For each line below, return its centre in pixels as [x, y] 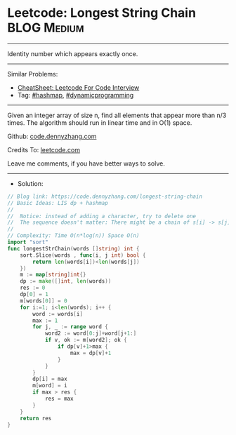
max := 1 [45, 321]
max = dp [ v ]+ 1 [91, 353]
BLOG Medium [46, 28]
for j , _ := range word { [71, 327]
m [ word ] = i [50, 386]
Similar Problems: [33, 74]
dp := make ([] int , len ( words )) [66, 281]
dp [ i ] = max [50, 379]
